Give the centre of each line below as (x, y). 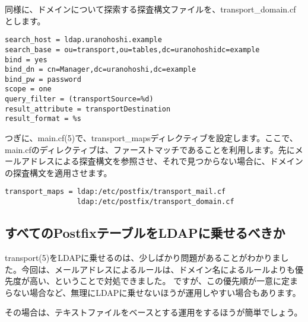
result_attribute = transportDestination (88, 109)
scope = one (28, 89)
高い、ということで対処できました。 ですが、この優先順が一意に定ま (163, 281)
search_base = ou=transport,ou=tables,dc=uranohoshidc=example (132, 50)
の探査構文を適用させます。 (58, 172)
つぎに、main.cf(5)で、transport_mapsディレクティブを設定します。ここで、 (151, 138)
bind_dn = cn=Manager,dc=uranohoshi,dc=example (101, 70)
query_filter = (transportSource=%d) (79, 99)
